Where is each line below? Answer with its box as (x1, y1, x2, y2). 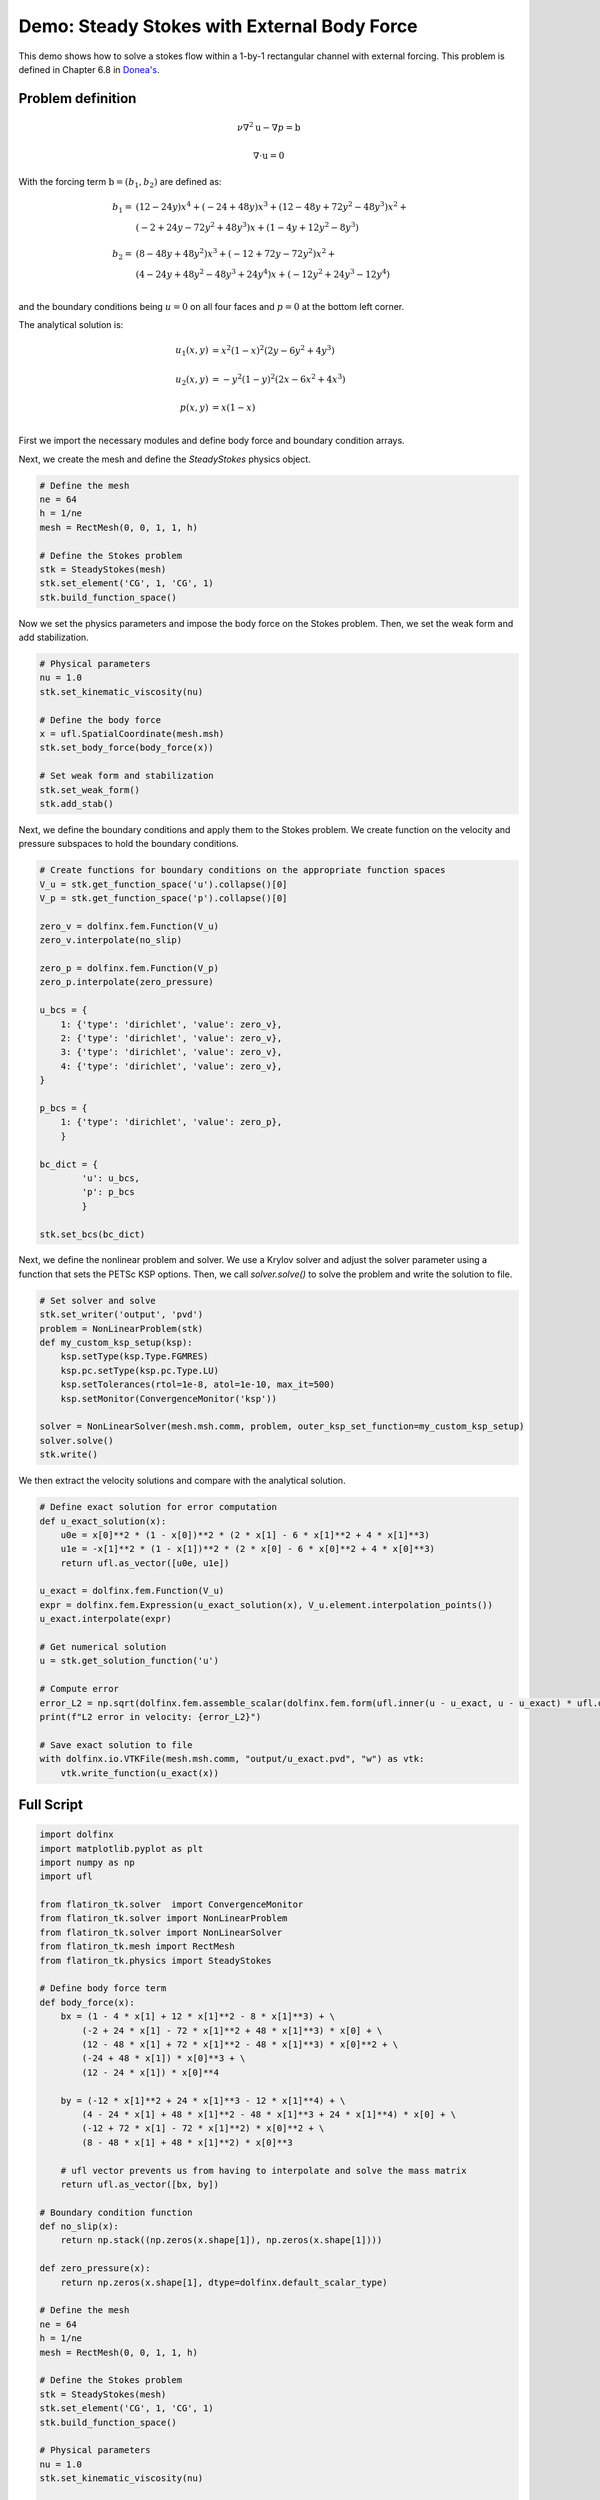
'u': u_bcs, (81, 1172, 140, 1184)
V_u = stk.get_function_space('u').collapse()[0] (39, 878, 288, 890)
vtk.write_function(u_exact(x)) (60, 1767, 220, 1779)
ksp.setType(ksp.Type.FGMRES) (60, 1351, 209, 1362)
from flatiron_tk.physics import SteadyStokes (39, 1955, 272, 1966)
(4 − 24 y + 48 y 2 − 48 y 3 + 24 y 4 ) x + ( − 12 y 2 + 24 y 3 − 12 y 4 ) (135, 266, 390, 280)
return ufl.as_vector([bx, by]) (60, 2178, 220, 2190)
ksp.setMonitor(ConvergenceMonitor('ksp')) (60, 1393, 277, 1404)
